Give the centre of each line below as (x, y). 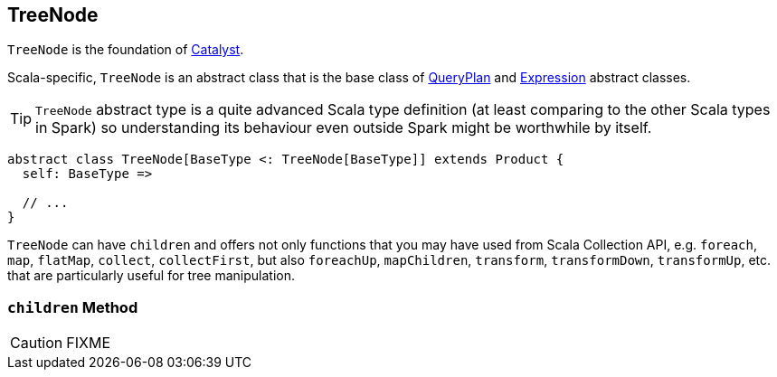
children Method (73, 307)
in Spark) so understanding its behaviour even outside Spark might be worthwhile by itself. (344, 128)
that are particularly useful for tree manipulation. (151, 276)
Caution (37, 343)
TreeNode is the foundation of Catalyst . (126, 50)
